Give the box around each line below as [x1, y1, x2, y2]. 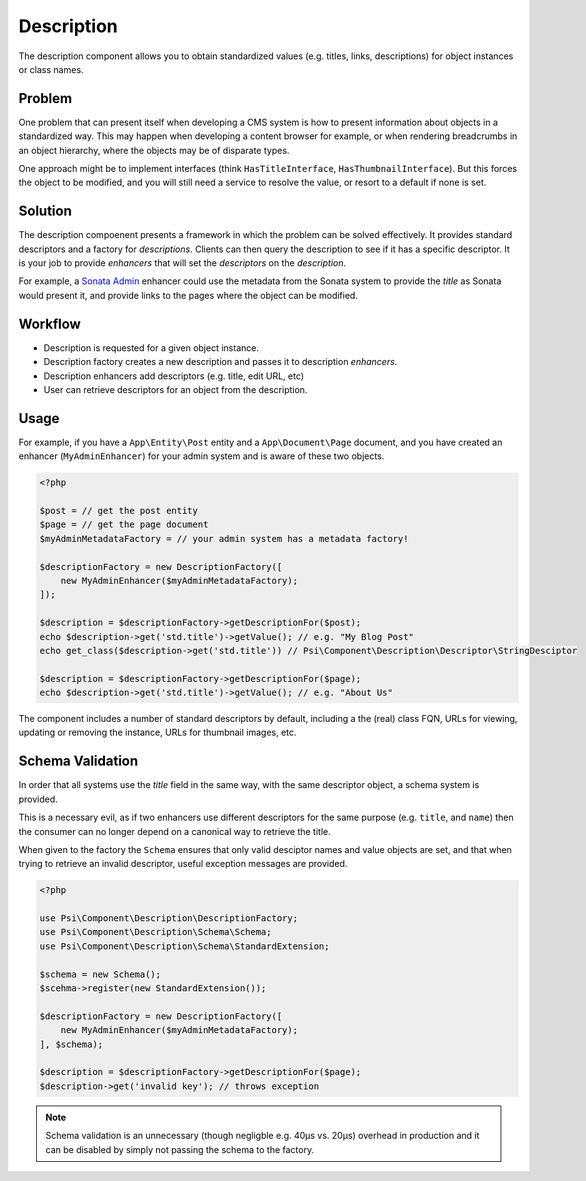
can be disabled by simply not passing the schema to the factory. [45, 1143, 315, 1155]
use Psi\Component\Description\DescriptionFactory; [39, 913, 299, 924]
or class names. [18, 63, 84, 75]
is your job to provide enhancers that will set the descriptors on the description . [18, 257, 347, 269]
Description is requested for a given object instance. [43, 341, 260, 354]
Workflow [18, 315, 82, 332]
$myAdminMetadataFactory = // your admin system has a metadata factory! [39, 533, 409, 544]
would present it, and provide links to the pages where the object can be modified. [18, 289, 359, 301]
